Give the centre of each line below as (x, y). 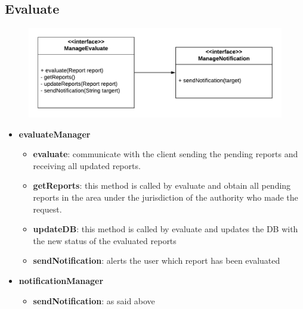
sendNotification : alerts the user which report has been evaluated (157, 260)
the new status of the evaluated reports (105, 240)
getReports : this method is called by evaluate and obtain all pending (162, 185)
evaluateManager (55, 134)
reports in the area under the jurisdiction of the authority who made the (166, 197)
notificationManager (61, 281)
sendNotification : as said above (94, 300)
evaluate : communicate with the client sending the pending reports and (166, 154)
